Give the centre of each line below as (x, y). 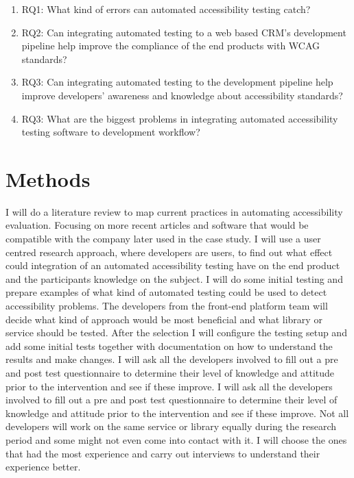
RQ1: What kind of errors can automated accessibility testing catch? (166, 9)
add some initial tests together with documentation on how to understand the (169, 345)
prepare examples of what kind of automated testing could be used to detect (166, 292)
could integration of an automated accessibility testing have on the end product (173, 265)
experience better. (43, 467)
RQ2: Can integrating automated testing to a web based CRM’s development (184, 32)
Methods (48, 178)
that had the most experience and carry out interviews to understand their (163, 453)
